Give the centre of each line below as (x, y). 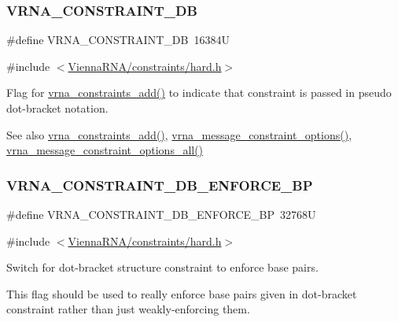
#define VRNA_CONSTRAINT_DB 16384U (118, 40)
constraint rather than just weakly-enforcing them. (128, 309)
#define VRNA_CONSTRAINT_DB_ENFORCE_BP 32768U (161, 214)
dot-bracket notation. (57, 108)
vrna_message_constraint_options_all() (105, 150)
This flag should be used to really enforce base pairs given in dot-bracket (182, 293)
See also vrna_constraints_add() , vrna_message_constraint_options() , (179, 134)
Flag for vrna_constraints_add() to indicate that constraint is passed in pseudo (199, 93)
